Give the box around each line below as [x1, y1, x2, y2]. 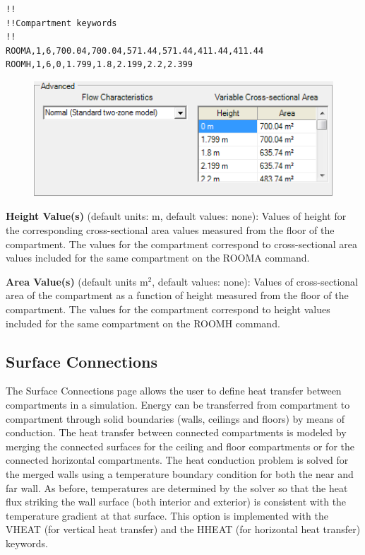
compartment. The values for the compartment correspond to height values [6, 302, 330, 317]
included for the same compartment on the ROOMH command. [6, 315, 280, 330]
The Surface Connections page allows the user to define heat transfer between [6, 383, 342, 398]
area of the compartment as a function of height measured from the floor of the [6, 288, 349, 303]
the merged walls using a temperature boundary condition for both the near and [6, 467, 354, 481]
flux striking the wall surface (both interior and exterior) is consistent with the [6, 494, 347, 509]
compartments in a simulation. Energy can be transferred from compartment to [6, 397, 350, 412]
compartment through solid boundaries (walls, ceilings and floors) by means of [6, 411, 345, 426]
